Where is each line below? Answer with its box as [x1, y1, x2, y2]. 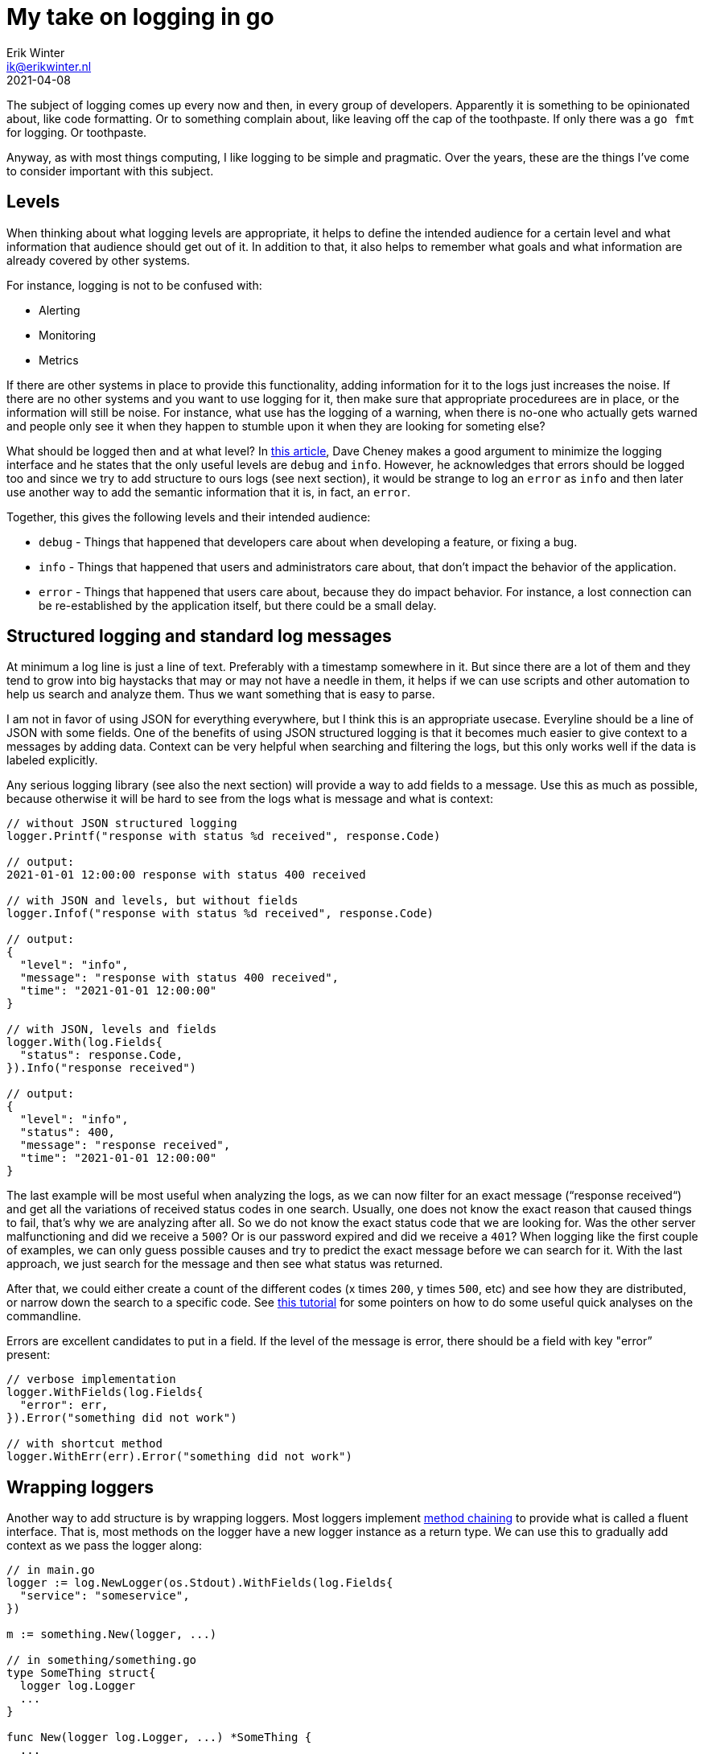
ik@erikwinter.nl [6, 59, 92, 73]
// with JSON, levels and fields [6, 1023, 217, 1036]
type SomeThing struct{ [6, 1666, 156, 1680]
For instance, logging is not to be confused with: [6, 278, 262, 292]
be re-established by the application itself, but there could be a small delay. [39, 598, 437, 612]
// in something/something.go [6, 1653, 197, 1667]
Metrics [39, 352, 79, 367]
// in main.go [6, 1563, 95, 1577]
